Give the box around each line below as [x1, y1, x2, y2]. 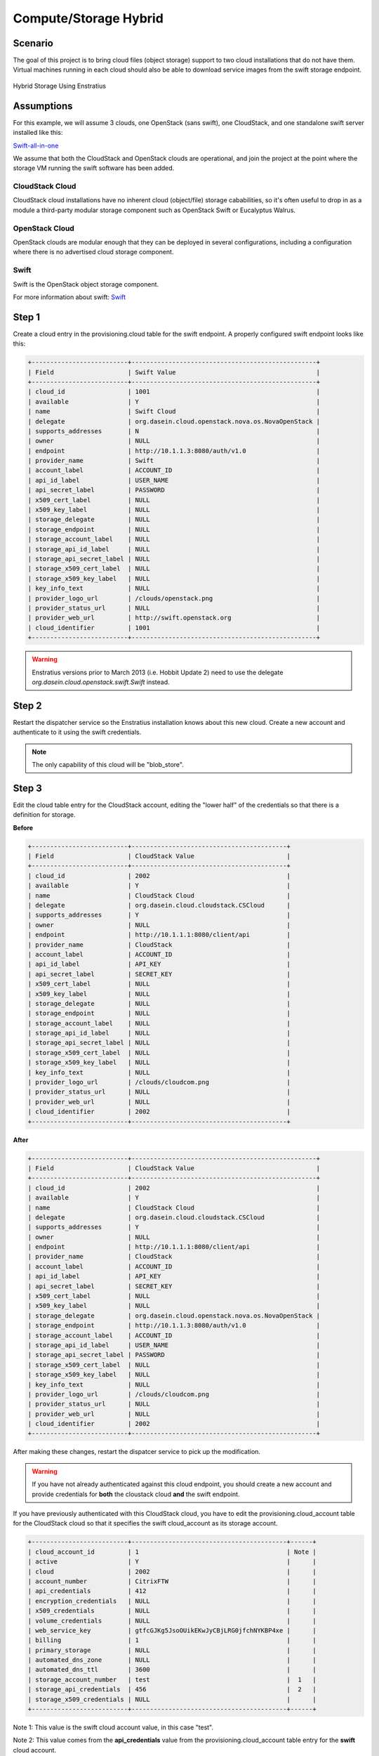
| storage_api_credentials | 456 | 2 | [27, 1686, 317, 1693]
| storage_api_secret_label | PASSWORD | [27, 1351, 321, 1359]
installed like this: [13, 129, 63, 137]
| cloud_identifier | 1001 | [27, 624, 321, 631]
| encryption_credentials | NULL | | [27, 1597, 317, 1605]
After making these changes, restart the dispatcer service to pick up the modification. [13, 1448, 261, 1456]
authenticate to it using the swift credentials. [13, 728, 142, 737]
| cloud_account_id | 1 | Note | [27, 1547, 317, 1556]
